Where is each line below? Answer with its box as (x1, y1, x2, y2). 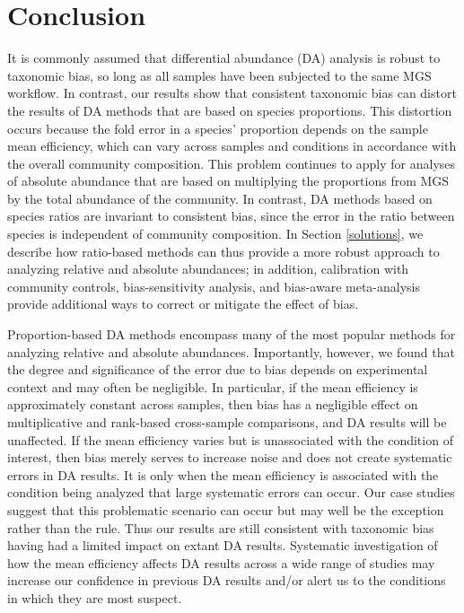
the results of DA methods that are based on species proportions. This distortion (7, 101, 452, 119)
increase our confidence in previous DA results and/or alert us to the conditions (7, 571, 446, 590)
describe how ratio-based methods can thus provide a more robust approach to (7, 241, 440, 260)
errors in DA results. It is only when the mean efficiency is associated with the (7, 465, 439, 484)
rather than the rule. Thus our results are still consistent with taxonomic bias (7, 518, 434, 537)
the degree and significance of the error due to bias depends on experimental (7, 360, 428, 379)
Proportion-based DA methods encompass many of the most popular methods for (7, 325, 456, 344)
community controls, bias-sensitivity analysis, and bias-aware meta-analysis (7, 276, 421, 295)
